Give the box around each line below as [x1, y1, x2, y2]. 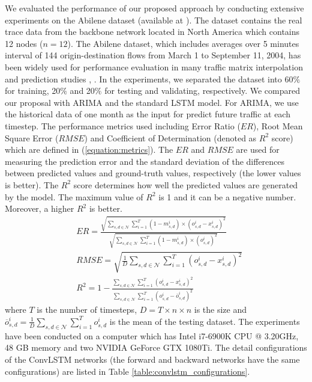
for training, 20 [5, 84, 61, 97]
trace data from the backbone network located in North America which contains [5, 25, 300, 38]
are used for [236, 143, 280, 156]
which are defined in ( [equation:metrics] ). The [5, 143, 173, 156]
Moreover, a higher [5, 202, 74, 215]
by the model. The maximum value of [5, 190, 143, 203]
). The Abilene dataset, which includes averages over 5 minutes [67, 37, 299, 49]
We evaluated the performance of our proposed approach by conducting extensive [5, 2, 304, 14]
